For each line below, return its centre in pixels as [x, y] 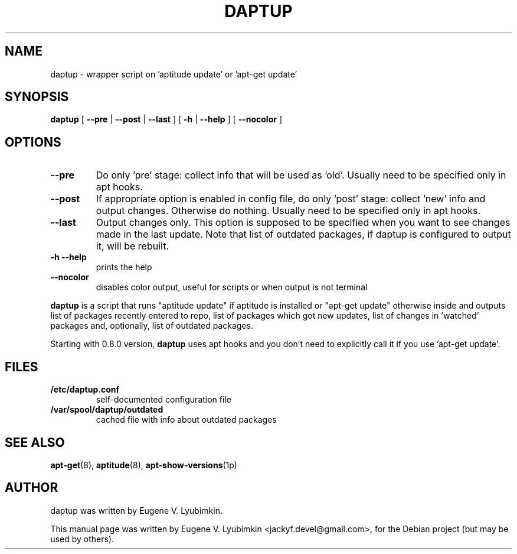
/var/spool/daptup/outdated [107, 410]
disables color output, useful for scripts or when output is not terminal [232, 287]
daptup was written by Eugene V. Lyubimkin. [136, 510]
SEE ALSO [35, 442]
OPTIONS [33, 142]
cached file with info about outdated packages [186, 420]
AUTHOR [32, 488]
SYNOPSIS [37, 97]
